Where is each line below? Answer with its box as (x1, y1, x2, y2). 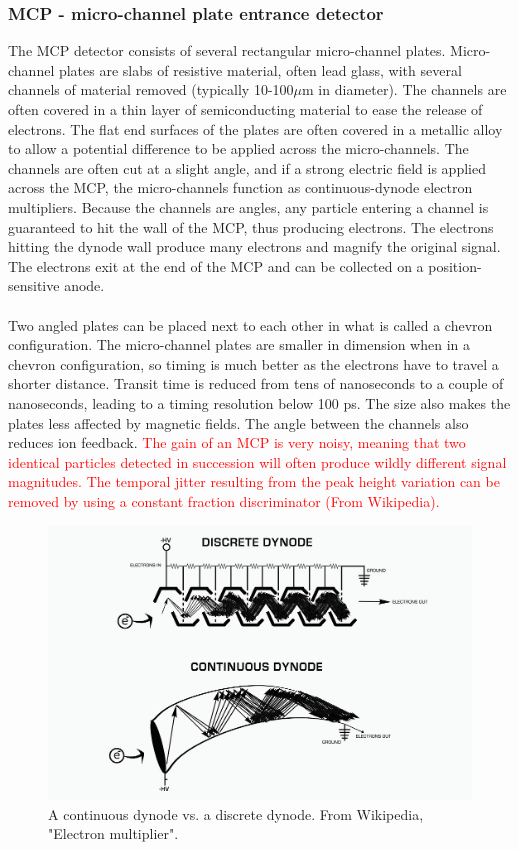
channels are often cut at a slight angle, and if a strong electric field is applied (8, 157, 486, 178)
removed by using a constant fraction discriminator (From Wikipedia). (8, 490, 440, 511)
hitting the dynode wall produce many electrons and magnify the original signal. (8, 236, 501, 257)
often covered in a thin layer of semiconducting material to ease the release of (8, 99, 483, 119)
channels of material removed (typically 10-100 (8, 79, 294, 100)
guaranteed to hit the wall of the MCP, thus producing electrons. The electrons (8, 216, 494, 237)
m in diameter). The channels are (302, 79, 507, 100)
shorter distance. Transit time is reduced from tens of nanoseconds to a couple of (8, 373, 504, 394)
